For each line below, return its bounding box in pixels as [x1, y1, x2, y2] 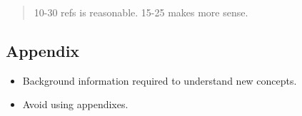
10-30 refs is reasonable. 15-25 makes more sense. [34, 5, 248, 19]
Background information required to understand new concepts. [22, 73, 297, 88]
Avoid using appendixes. [22, 97, 129, 112]
